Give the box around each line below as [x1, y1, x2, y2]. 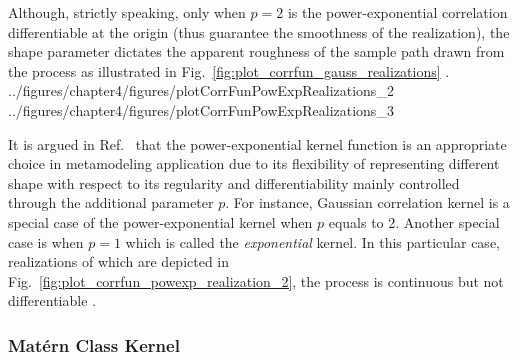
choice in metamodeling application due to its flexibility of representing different [8, 153, 500, 174]
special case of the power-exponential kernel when [8, 211, 313, 232]
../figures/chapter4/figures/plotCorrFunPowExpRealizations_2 [8, 80, 394, 101]
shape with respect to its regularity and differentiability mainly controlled [8, 172, 460, 193]
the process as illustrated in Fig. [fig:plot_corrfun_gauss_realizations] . [8, 60, 450, 81]
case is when [8, 231, 84, 252]
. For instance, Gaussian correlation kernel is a [225, 192, 510, 213]
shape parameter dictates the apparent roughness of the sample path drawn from [8, 41, 505, 62]
